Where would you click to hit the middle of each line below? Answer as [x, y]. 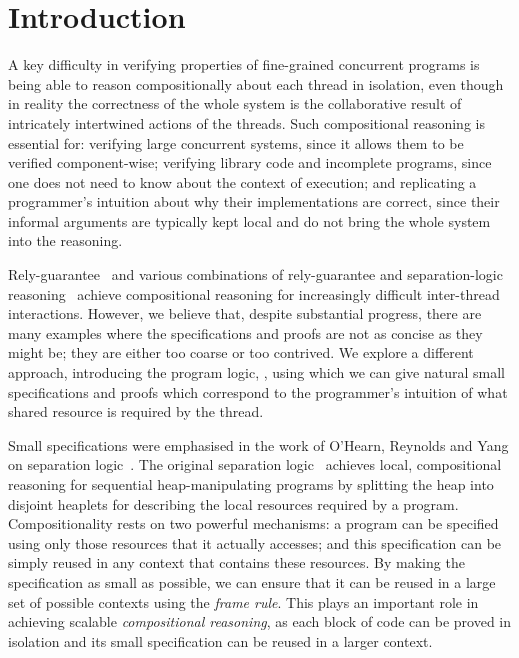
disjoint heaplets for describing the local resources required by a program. [233, 503]
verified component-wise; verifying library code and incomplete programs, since [250, 162]
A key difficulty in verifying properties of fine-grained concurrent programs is [244, 64]
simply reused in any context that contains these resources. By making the [236, 562]
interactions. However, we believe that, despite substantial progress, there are [245, 313]
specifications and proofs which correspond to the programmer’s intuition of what [258, 391]
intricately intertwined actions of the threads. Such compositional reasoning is [246, 122]
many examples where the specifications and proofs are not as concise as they [245, 332]
